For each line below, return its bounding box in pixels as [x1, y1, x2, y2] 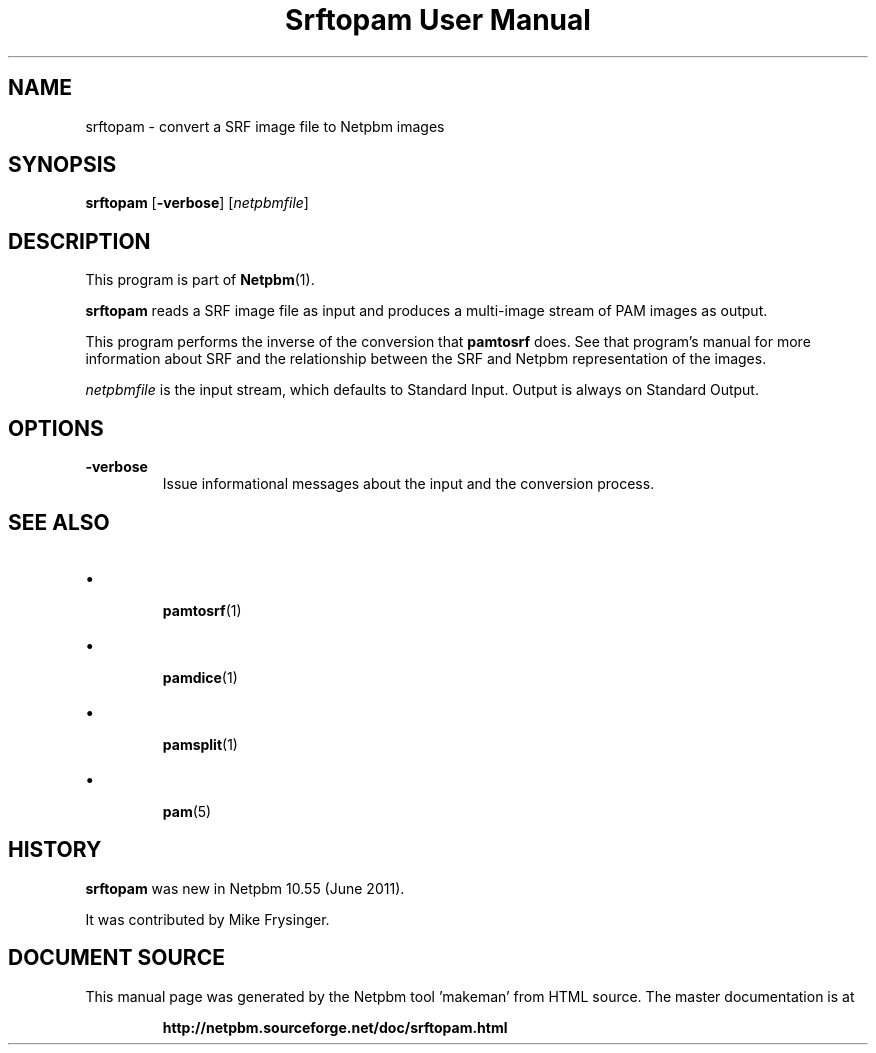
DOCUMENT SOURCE [8, 945, 225, 971]
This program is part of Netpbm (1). [85, 271, 315, 289]
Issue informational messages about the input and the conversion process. [162, 475, 655, 493]
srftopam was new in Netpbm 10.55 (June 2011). [85, 879, 405, 897]
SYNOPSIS [8, 152, 117, 178]
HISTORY [8, 837, 102, 863]
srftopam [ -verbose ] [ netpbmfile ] [85, 194, 309, 212]
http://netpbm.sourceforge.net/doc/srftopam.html [162, 1018, 508, 1036]
